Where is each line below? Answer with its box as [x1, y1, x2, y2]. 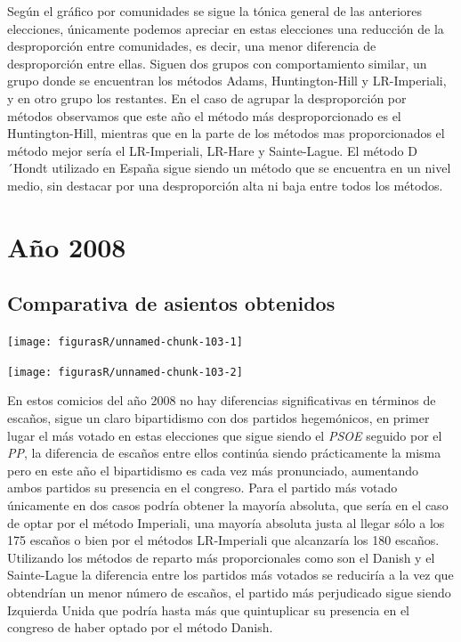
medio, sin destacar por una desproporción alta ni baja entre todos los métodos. [7, 175, 443, 194]
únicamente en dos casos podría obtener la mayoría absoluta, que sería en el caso [7, 495, 449, 514]
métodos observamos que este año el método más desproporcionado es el [7, 106, 401, 125]
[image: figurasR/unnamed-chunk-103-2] [7, 365, 243, 378]
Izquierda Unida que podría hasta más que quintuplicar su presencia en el [7, 600, 409, 619]
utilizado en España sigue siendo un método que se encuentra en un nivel [52, 158, 451, 177]
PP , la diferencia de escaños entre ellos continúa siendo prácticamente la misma [7, 443, 441, 462]
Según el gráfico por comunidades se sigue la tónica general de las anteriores [7, 2, 423, 20]
